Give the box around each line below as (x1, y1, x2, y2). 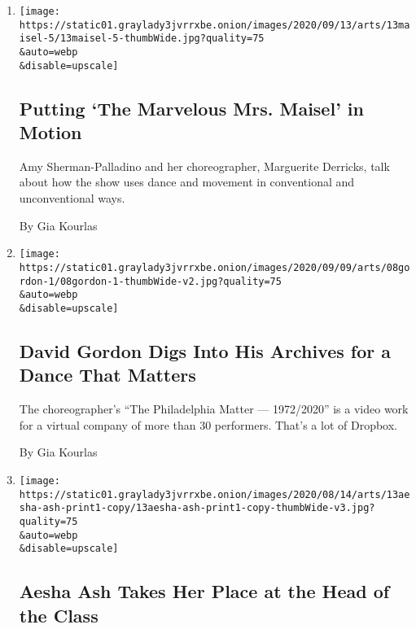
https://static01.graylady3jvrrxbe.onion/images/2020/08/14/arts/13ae (19, 488, 410, 500)
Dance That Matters (19, 362, 196, 387)
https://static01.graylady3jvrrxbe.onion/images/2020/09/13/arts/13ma (19, 19, 410, 31)
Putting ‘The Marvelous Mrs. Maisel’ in (19, 95, 364, 120)
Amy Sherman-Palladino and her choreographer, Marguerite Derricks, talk (19, 157, 390, 174)
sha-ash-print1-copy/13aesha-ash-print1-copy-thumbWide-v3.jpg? (19, 502, 375, 514)
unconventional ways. (19, 190, 125, 207)
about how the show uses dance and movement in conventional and (19, 173, 355, 190)
